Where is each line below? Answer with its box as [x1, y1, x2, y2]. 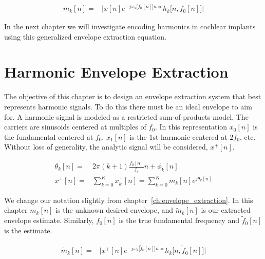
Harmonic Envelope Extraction [4, 61, 229, 82]
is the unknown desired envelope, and [55, 205, 174, 215]
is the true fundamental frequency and [119, 215, 239, 226]
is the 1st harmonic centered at [129, 131, 228, 142]
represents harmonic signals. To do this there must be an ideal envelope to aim [4, 101, 252, 112]
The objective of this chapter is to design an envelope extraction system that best [4, 91, 261, 102]
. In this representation [155, 121, 228, 132]
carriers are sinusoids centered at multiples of [4, 121, 146, 132]
